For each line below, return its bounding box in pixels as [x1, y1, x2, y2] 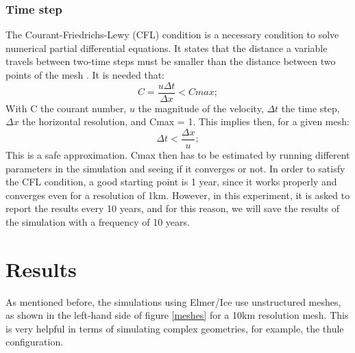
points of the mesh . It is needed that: [5, 68, 164, 81]
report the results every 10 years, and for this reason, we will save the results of [5, 201, 339, 215]
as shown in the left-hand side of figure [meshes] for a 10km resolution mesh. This [5, 308, 349, 322]
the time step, [281, 101, 340, 115]
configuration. [5, 335, 64, 349]
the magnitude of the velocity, [138, 101, 264, 115]
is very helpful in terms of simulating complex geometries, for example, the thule [5, 321, 344, 335]
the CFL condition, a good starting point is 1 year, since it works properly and [5, 174, 337, 189]
